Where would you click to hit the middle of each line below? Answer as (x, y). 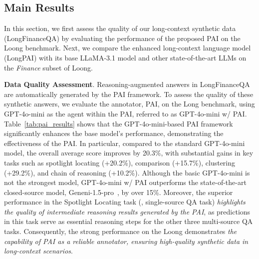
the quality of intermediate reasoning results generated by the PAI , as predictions (127, 211)
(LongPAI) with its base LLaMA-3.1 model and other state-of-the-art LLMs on (125, 57)
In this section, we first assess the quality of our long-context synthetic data (120, 28)
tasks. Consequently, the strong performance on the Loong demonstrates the (121, 231)
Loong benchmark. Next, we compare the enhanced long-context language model (128, 48)
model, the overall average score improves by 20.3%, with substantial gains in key (129, 153)
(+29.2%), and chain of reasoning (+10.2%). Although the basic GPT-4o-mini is (127, 172)
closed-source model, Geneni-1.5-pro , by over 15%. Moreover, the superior (119, 192)
